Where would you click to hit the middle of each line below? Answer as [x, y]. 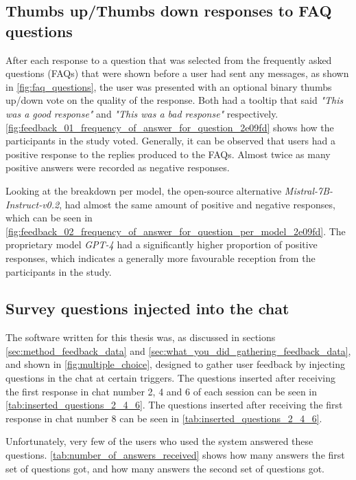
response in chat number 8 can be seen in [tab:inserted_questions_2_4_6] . [164, 418]
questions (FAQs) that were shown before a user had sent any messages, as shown [177, 73]
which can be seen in [49, 218]
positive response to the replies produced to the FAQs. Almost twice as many [168, 154]
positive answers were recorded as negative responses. [118, 167]
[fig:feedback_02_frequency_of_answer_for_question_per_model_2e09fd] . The [176, 231]
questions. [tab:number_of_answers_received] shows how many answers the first [175, 455]
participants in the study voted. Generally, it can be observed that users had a [170, 141]
